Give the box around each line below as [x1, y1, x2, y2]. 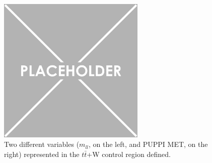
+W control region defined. [87, 148, 171, 159]
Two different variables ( [4, 139, 80, 149]
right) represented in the [4, 148, 80, 159]
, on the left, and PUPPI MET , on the [89, 139, 208, 149]
